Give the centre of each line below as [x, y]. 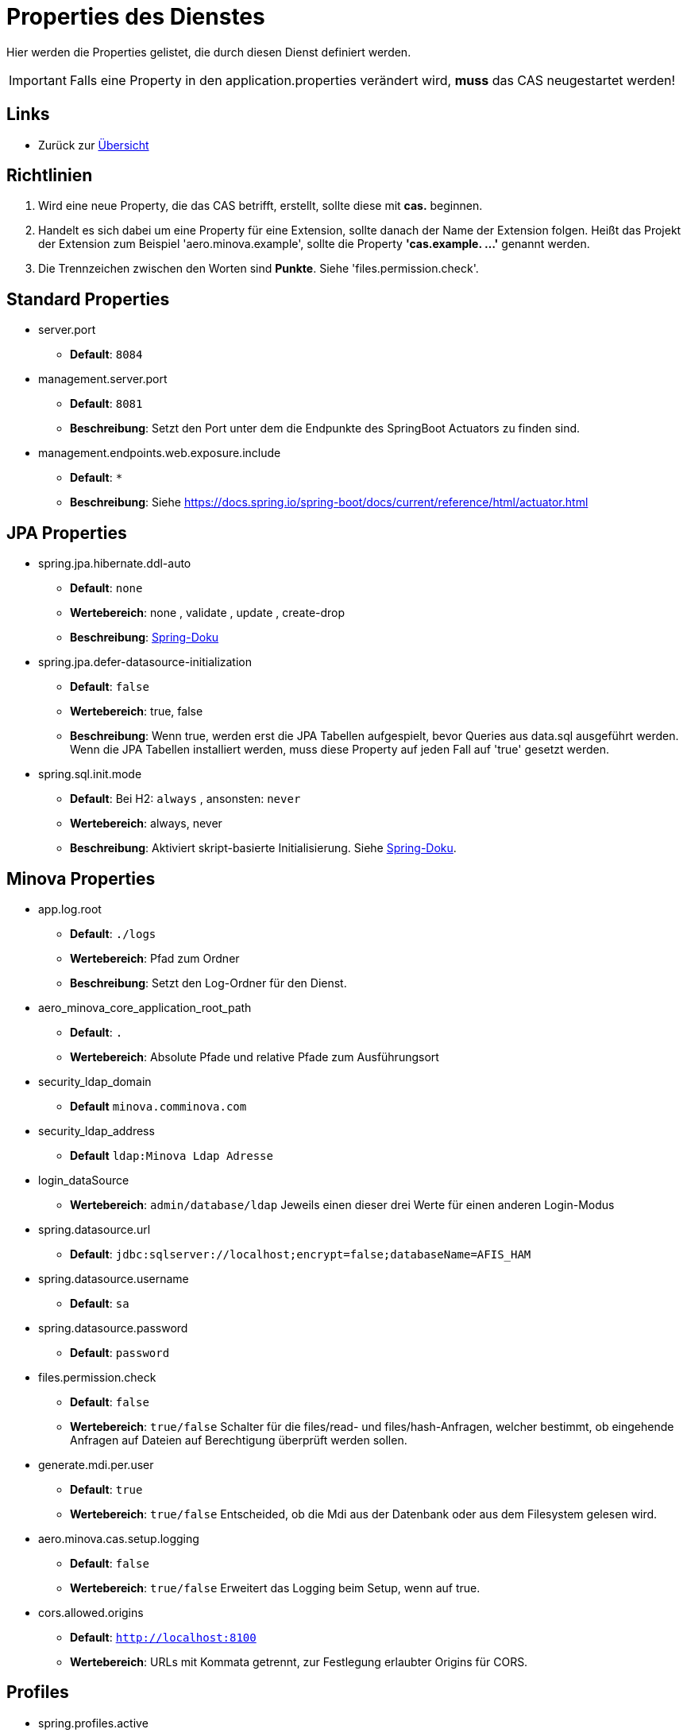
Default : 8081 [106, 404]
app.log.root [70, 909]
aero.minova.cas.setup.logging [119, 1538]
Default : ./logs [113, 933]
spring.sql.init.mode [90, 774]
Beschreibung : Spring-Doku [145, 638]
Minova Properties [81, 878]
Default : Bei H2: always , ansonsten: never [185, 799]
